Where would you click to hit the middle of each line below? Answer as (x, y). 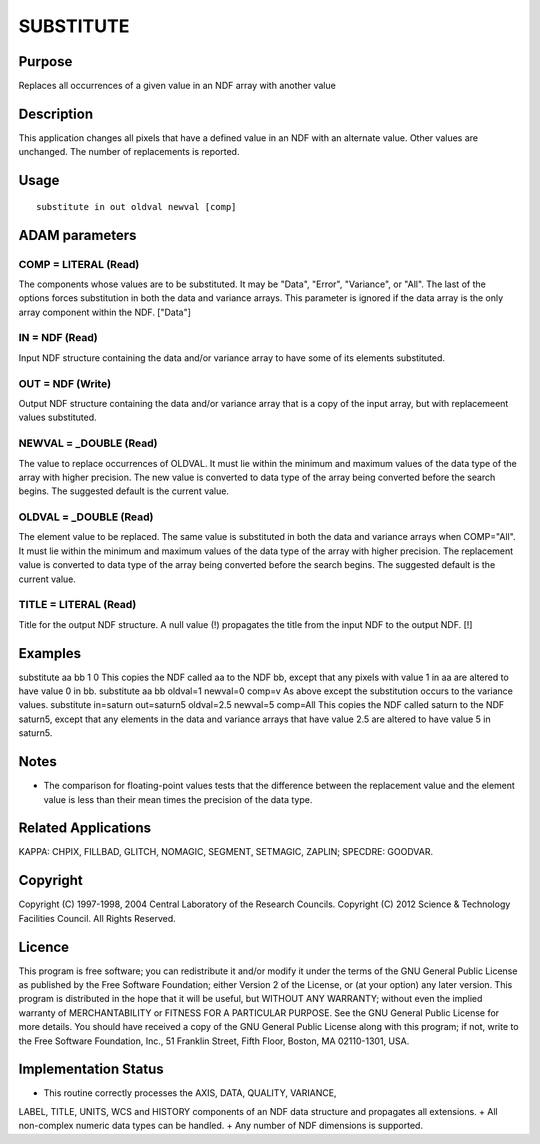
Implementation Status (91, 1069)
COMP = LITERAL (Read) (79, 264)
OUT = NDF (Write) (65, 383)
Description (56, 113)
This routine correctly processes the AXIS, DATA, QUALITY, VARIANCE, (190, 1093)
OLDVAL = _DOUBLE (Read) (86, 517)
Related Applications (85, 828)
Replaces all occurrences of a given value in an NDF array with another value (177, 86)
